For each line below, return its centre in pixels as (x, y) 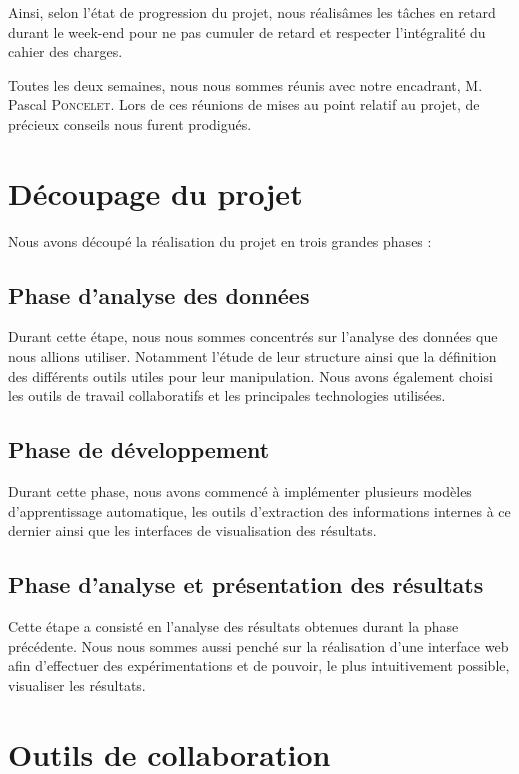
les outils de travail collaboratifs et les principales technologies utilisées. (227, 395)
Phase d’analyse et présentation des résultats (246, 584)
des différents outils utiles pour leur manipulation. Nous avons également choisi (250, 375)
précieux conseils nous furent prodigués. (130, 123)
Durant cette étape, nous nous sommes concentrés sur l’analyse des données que (253, 336)
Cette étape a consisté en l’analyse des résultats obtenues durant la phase (233, 626)
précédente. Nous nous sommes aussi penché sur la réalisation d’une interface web (258, 645)
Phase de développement (139, 449)
